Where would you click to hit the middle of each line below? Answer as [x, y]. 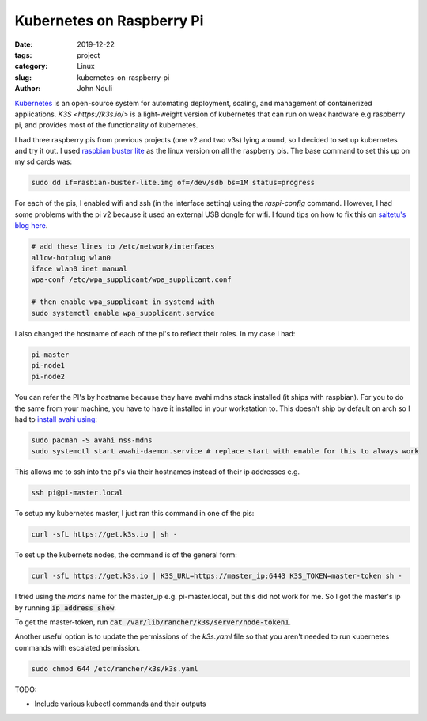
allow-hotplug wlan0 [71, 258]
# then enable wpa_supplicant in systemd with [123, 302]
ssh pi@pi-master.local [77, 493]
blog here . [31, 226]
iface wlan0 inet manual [79, 268]
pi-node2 [48, 377]
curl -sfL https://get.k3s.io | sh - [104, 535]
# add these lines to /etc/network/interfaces [123, 247]
